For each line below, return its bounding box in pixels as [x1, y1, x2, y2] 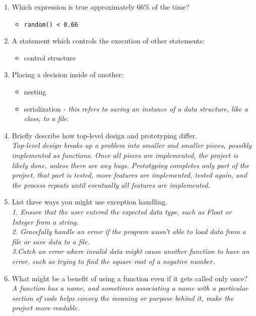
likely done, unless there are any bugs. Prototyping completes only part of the [12, 160, 249, 170]
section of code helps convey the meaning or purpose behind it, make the [12, 292, 234, 303]
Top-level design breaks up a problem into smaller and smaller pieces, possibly [12, 140, 252, 150]
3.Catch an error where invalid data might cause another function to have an [12, 246, 249, 256]
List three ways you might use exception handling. [12, 196, 167, 207]
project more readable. [12, 302, 80, 313]
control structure [24, 52, 76, 63]
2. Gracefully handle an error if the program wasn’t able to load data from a [12, 226, 246, 237]
